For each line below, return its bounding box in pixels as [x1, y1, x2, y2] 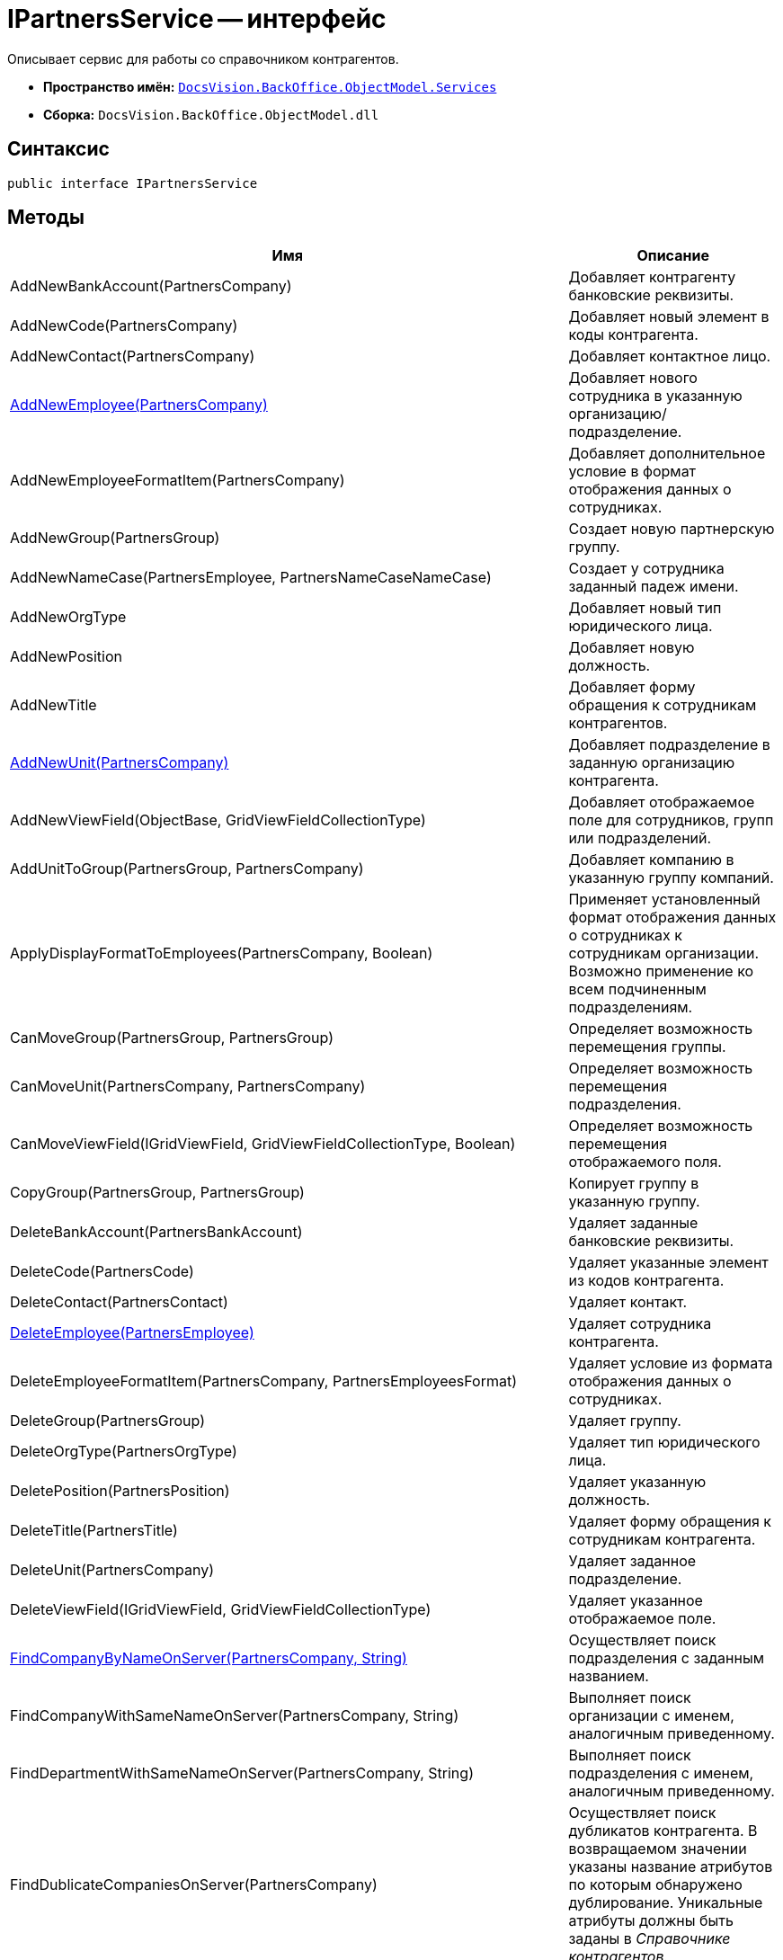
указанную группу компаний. [568, 869, 774, 887]
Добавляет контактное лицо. [568, 347, 771, 366]
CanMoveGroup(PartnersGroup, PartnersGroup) [10, 1029, 334, 1047]
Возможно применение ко [568, 962, 754, 981]
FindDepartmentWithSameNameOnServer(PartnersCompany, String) [10, 1764, 474, 1783]
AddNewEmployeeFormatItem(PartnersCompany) [10, 471, 345, 490]
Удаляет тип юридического [568, 1433, 761, 1452]
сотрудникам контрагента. [568, 1530, 756, 1549]
